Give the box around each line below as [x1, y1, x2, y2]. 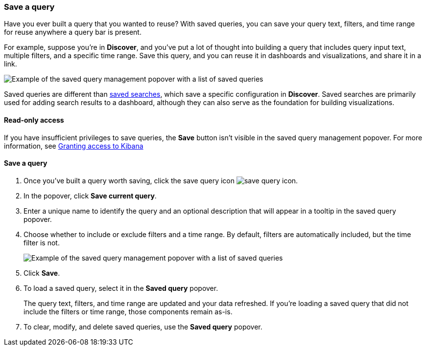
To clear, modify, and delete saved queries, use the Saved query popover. [24, 322, 262, 331]
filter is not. [24, 238, 60, 247]
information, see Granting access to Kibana [4, 141, 143, 150]
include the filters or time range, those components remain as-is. [24, 307, 233, 316]
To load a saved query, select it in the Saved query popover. [24, 284, 218, 292]
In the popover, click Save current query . [24, 191, 157, 200]
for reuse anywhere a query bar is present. [4, 28, 142, 37]
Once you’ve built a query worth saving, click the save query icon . [24, 176, 298, 185]
